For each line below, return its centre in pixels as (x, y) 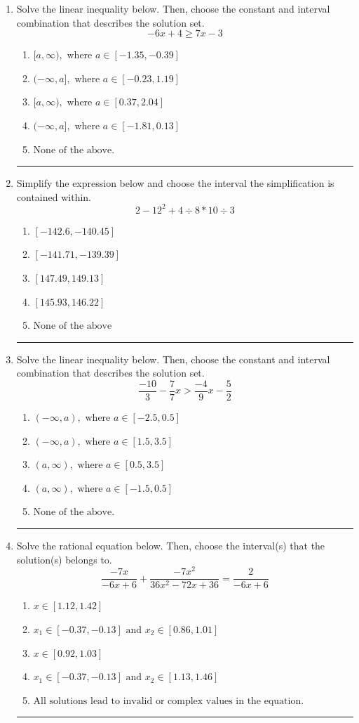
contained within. (54, 196)
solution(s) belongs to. (64, 559)
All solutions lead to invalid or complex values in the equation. (169, 701)
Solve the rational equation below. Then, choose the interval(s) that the (171, 546)
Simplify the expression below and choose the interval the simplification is (175, 183)
